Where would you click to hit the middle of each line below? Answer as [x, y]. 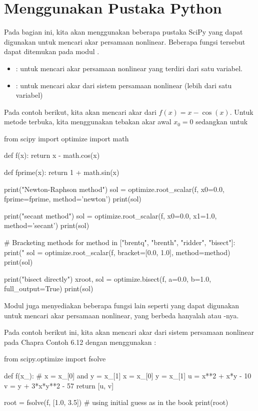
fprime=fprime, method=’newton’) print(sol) [73, 199]
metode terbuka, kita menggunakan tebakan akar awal [88, 122]
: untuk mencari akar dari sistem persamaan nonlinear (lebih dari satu [124, 85]
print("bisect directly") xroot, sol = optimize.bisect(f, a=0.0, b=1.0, [108, 278]
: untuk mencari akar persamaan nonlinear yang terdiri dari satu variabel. [129, 68]
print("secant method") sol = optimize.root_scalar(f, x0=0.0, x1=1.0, [110, 215]
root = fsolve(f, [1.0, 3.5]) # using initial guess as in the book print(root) [116, 402]
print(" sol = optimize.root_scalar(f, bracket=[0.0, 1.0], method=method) [117, 252]
